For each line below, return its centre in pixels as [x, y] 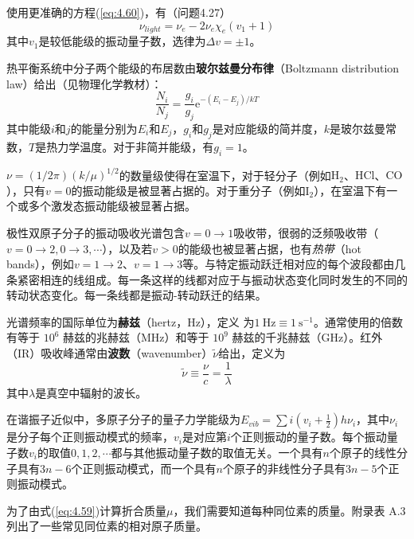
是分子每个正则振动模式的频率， [90, 437]
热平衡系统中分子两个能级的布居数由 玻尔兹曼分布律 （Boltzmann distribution [203, 67]
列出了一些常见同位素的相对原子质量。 [107, 526]
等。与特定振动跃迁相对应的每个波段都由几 [294, 264]
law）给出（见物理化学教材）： [84, 83]
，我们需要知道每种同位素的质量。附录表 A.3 [289, 510]
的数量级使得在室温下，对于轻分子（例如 [225, 175]
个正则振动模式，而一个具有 [144, 468]
